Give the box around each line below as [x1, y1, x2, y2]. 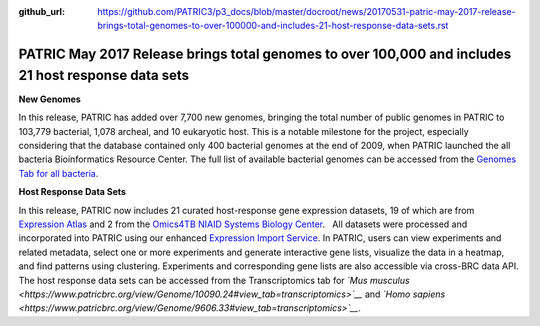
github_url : [18, 6, 65, 17]
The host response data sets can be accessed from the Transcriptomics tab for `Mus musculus [18, 274, 410, 286]
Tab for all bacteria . [18, 167, 99, 179]
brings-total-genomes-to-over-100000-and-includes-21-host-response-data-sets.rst [97, 20, 449, 32]
